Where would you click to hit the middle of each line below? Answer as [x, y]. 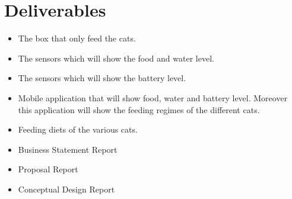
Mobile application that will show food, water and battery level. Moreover [153, 97]
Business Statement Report [68, 149]
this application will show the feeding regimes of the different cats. [139, 109]
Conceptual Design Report [66, 189]
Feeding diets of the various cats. [78, 129]
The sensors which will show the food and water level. [116, 58]
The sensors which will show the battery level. [102, 78]
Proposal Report [48, 169]
